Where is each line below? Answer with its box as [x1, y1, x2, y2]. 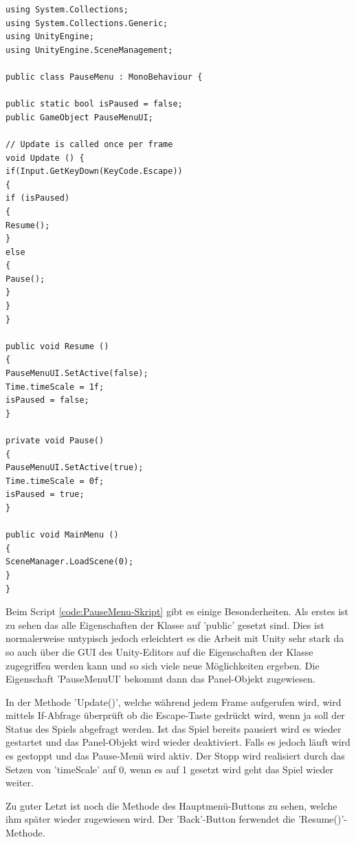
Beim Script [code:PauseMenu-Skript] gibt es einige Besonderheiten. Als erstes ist [5, 604, 349, 619]
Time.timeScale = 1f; [5, 381, 104, 392]
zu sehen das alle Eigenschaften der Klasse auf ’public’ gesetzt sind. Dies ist [5, 617, 324, 632]
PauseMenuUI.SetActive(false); [5, 368, 148, 379]
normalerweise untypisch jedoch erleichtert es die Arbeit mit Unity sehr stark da [5, 631, 344, 645]
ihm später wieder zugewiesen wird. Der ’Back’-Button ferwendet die [5, 812, 296, 826]
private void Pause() [5, 436, 104, 445]
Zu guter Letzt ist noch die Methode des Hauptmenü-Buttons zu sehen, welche [5, 798, 337, 812]
